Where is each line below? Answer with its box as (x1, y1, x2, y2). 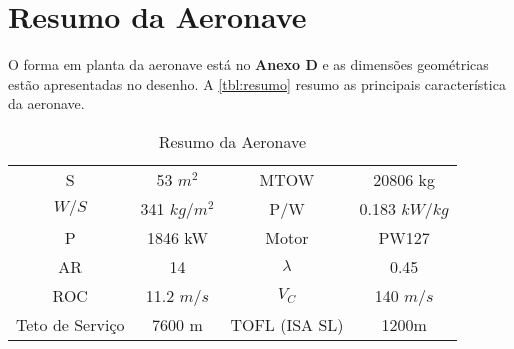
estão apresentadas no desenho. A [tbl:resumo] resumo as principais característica (8, 73, 506, 94)
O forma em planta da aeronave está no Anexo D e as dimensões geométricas (8, 54, 489, 75)
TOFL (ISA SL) (230, 312, 344, 336)
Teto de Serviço (16, 312, 125, 336)
